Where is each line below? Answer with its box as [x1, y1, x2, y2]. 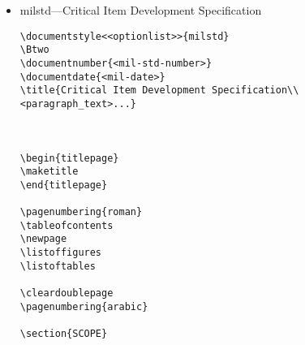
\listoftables [19, 260, 96, 272]
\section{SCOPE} [19, 328, 108, 340]
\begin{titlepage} [19, 152, 119, 164]
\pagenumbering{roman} [19, 206, 143, 218]
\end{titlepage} [19, 179, 108, 191]
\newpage [19, 233, 67, 245]
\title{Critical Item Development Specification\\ [19, 84, 299, 97]
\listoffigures [19, 247, 102, 259]
